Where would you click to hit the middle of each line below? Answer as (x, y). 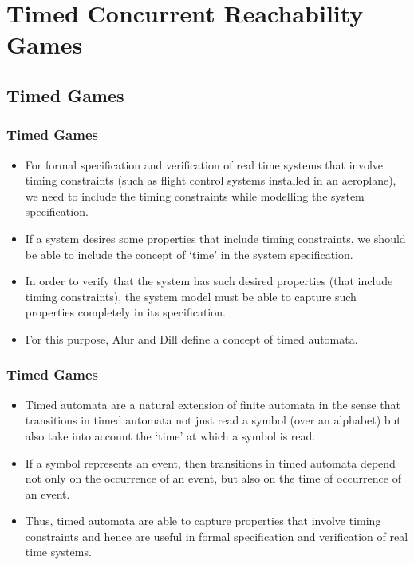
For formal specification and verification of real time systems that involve (204, 164)
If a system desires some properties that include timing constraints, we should (215, 238)
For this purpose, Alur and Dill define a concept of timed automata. (191, 338)
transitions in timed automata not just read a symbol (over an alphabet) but (213, 420)
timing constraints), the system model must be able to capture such (191, 296)
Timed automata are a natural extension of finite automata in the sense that (213, 404)
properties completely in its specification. (125, 312)
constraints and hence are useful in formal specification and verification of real (217, 536)
